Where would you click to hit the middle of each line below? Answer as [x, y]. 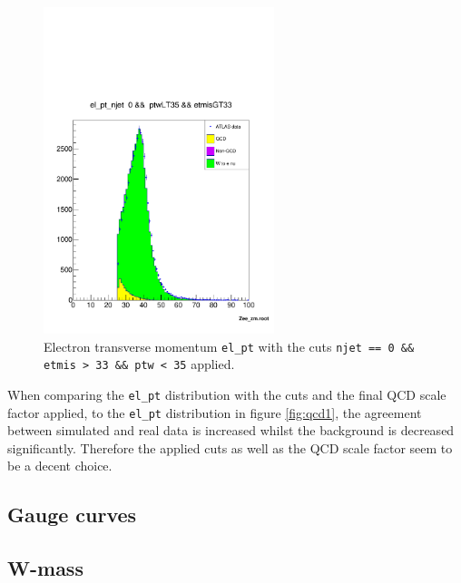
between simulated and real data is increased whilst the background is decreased [231, 430]
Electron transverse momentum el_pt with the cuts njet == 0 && [229, 346]
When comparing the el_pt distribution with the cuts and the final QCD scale [227, 394]
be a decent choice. [60, 466]
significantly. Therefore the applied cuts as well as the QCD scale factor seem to [230, 447]
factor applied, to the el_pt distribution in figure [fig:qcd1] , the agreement [215, 412]
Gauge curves [72, 515]
